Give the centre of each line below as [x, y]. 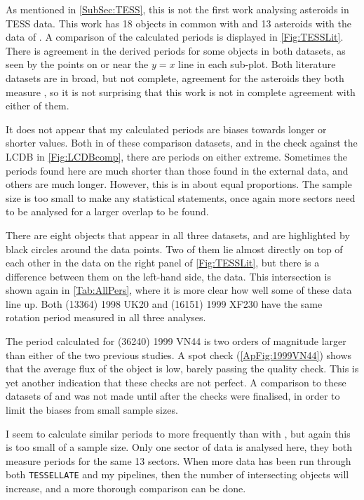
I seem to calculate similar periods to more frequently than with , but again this [178, 433]
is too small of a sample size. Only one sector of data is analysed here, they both [179, 447]
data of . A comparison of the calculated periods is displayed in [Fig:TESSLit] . [175, 37]
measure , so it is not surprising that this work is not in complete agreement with [181, 92]
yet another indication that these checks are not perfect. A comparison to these [176, 382]
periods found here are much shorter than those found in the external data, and [177, 170]
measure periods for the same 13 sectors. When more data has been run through [178, 460]
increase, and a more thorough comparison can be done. [126, 488]
